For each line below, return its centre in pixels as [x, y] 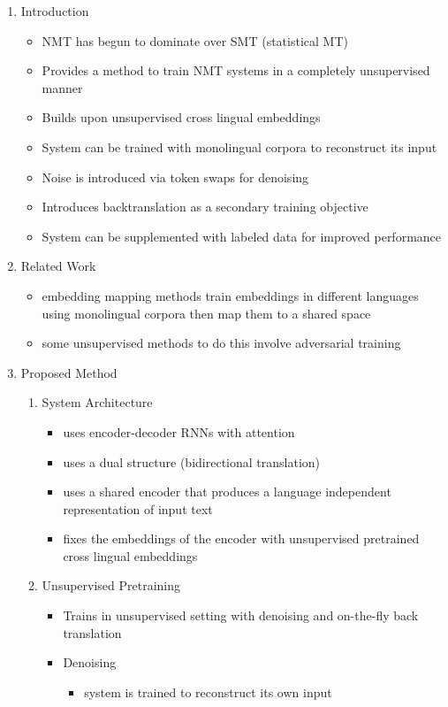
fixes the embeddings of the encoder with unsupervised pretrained [241, 538]
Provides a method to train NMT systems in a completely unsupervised [236, 70]
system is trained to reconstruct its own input [208, 692]
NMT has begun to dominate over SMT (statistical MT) [195, 40]
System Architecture [97, 402]
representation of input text [138, 508]
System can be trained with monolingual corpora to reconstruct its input [239, 146]
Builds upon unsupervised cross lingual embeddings [181, 117]
